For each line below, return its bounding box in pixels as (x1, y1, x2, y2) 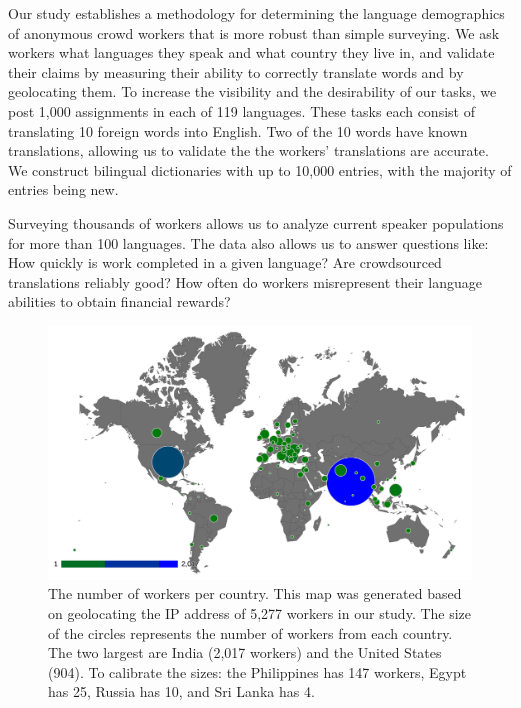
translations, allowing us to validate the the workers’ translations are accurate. (8, 140, 489, 161)
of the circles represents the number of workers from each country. (48, 622, 453, 643)
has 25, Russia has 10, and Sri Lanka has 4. (48, 681, 315, 702)
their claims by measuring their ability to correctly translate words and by (8, 61, 464, 82)
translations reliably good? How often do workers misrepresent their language (8, 271, 482, 292)
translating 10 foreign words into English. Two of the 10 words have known (8, 120, 468, 141)
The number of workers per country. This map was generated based (48, 583, 462, 604)
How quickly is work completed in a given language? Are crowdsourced (8, 252, 442, 273)
